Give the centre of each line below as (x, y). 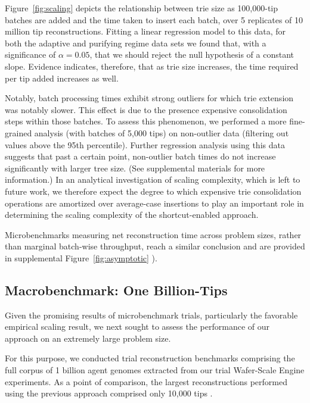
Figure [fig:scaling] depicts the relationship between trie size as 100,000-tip (142, 8)
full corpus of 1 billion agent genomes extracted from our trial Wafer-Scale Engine (155, 370)
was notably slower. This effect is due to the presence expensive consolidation (146, 109)
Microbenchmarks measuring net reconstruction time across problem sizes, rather (153, 234)
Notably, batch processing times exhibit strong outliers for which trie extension (149, 98)
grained (18, 132)
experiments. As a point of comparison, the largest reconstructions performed (146, 381)
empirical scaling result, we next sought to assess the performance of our (137, 327)
